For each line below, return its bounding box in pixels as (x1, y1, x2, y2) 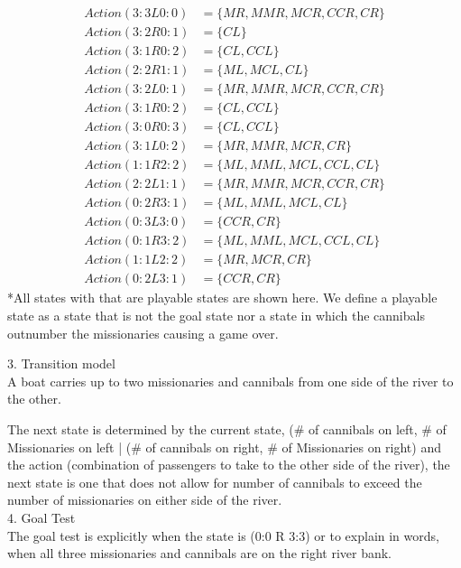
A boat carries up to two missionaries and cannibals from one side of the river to (7, 371, 454, 390)
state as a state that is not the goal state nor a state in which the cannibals (7, 306, 425, 325)
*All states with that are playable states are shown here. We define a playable (7, 288, 438, 307)
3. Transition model (7, 354, 115, 373)
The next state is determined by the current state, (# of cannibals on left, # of (7, 420, 447, 439)
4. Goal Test (7, 508, 76, 526)
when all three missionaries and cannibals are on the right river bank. (7, 544, 392, 563)
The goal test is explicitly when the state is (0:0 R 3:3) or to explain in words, (7, 526, 439, 545)
